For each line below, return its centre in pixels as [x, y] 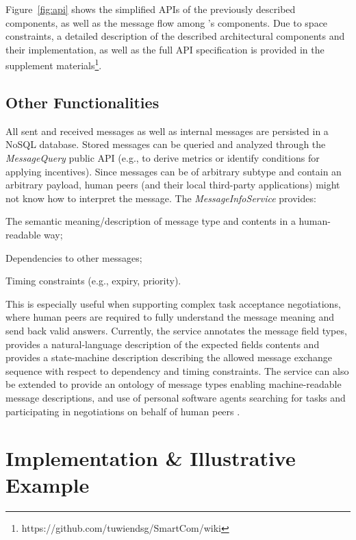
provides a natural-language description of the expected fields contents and [163, 344]
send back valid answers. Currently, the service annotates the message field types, [176, 330]
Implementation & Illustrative [151, 458]
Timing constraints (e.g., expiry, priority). [93, 281]
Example [48, 485]
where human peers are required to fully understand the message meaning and [170, 317]
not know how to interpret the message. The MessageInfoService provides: [161, 198]
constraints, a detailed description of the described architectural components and [175, 36]
